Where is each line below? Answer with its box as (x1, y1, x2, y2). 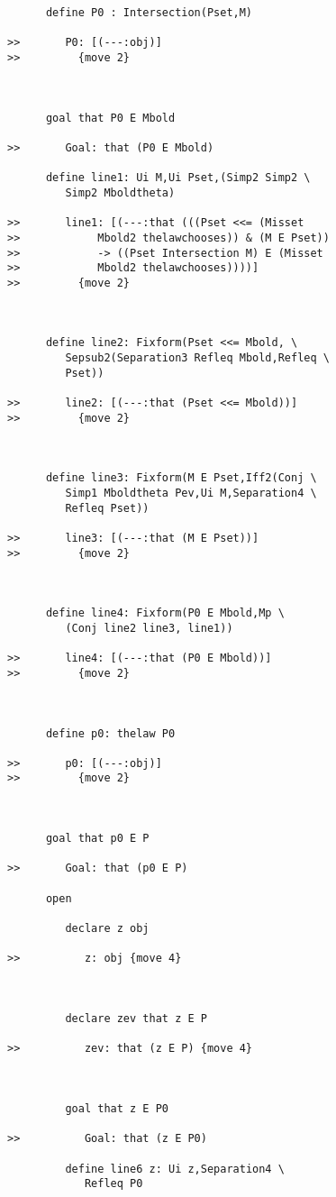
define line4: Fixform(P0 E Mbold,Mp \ (45, 607, 285, 620)
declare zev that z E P (65, 1011, 207, 1025)
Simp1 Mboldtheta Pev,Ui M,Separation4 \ (65, 487, 317, 499)
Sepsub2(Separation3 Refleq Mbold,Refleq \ (65, 352, 330, 365)
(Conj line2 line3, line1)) (65, 621, 233, 635)
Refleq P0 (84, 1177, 143, 1191)
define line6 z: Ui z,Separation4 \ (65, 1162, 285, 1175)
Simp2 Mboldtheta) (65, 186, 176, 199)
